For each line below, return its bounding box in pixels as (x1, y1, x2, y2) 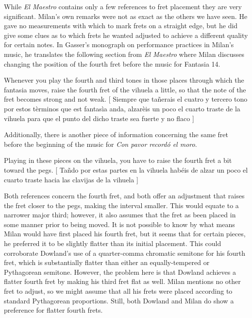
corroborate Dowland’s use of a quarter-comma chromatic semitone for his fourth (4, 247, 246, 258)
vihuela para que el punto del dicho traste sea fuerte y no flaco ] (4, 113, 194, 123)
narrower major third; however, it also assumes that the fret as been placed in (4, 210, 236, 220)
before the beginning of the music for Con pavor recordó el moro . (4, 139, 197, 149)
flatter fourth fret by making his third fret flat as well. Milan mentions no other (4, 276, 241, 286)
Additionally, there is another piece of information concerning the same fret (4, 129, 228, 140)
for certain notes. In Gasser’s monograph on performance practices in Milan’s (4, 39, 234, 50)
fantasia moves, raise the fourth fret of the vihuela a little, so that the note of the (4, 84, 246, 94)
